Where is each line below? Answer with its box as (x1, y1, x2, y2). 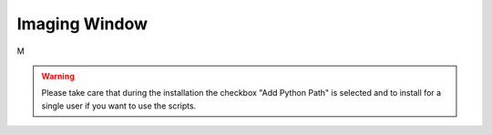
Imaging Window (16, 14, 149, 34)
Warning (41, 70, 75, 81)
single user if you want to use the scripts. (41, 100, 197, 111)
